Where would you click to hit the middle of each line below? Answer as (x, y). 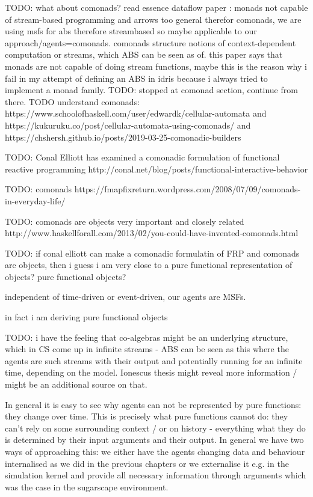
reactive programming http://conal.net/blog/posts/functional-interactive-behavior (156, 169)
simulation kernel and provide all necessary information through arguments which (156, 475)
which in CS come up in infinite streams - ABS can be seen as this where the (147, 349)
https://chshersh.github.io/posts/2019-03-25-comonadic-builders (123, 137)
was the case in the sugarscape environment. (87, 486)
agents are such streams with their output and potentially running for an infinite (154, 360)
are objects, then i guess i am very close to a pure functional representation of (149, 265)
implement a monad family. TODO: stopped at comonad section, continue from (151, 90)
